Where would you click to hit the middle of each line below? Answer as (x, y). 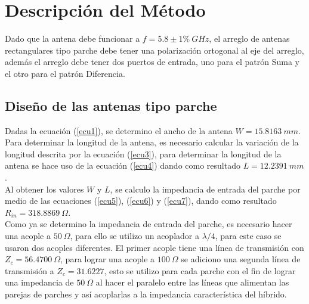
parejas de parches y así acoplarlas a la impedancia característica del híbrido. (146, 294)
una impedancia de (39, 282)
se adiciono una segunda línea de (241, 259)
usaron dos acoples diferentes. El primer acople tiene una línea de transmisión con (154, 247)
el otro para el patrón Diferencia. (65, 73)
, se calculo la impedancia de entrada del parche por (205, 189)
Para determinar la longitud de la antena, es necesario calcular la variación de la (152, 142)
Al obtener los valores (44, 189)
